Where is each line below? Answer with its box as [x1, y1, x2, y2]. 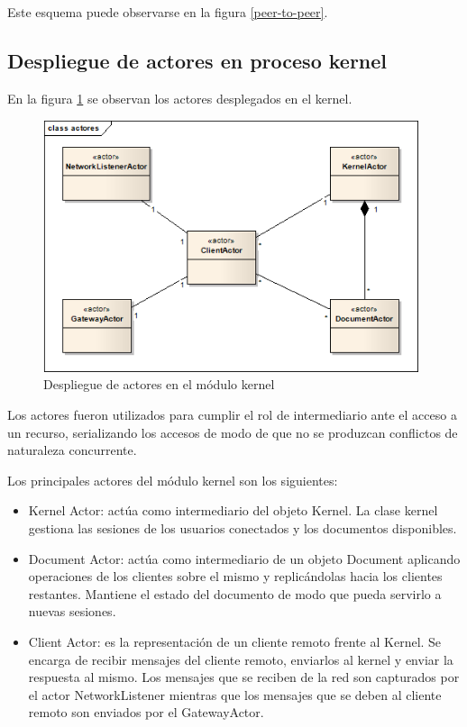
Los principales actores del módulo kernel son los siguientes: [7, 470, 338, 489]
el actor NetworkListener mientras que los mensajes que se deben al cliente [28, 685, 442, 704]
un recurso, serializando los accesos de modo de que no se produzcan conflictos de [7, 423, 458, 441]
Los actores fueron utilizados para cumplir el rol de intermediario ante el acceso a [7, 405, 457, 423]
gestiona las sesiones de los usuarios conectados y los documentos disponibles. [28, 518, 457, 537]
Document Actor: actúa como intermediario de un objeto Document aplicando [28, 549, 461, 568]
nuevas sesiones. [28, 602, 116, 621]
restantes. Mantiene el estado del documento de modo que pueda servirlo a [28, 584, 442, 603]
